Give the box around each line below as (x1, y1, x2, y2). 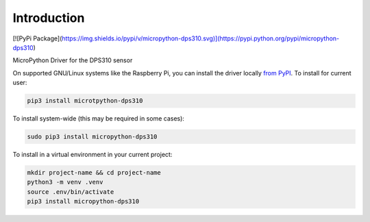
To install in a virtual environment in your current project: (12, 151, 173, 159)
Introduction (12, 10, 85, 25)
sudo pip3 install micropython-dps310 (27, 133, 158, 140)
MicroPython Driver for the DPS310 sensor (12, 56, 133, 64)
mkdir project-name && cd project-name (27, 169, 161, 177)
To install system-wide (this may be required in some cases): (12, 114, 185, 123)
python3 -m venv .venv (27, 178, 103, 186)
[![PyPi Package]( (12, 34, 62, 42)
